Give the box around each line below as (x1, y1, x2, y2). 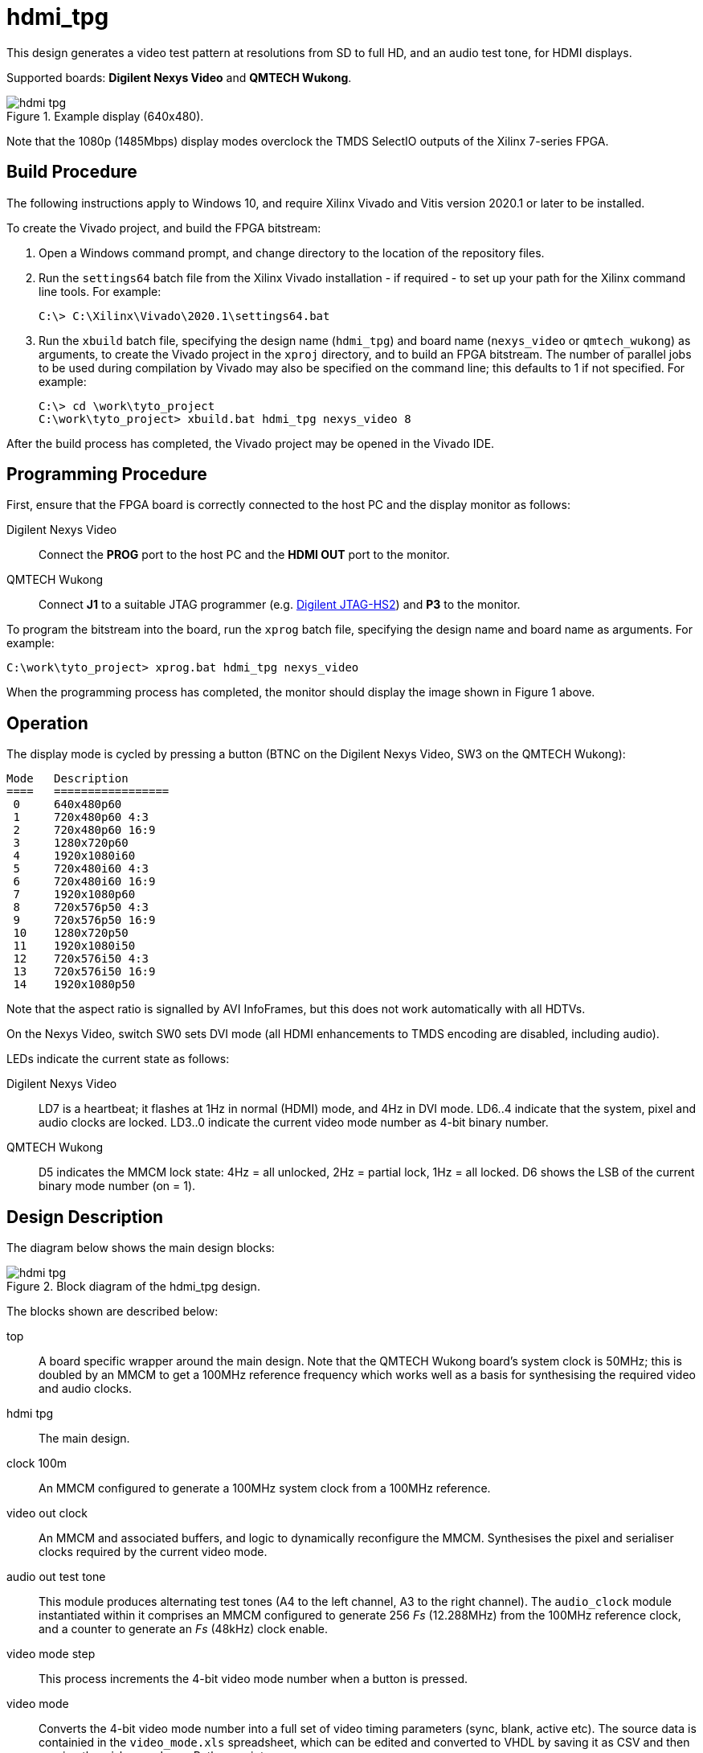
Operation (6, 712, 88, 733)
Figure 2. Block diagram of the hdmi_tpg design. (6, 1279, 260, 1294)
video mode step (6, 1647, 96, 1661)
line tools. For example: (39, 284, 161, 298)
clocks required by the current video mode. (39, 1545, 268, 1559)
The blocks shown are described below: (6, 1304, 219, 1319)
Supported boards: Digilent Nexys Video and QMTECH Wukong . (6, 70, 352, 84)
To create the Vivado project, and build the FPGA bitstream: (6, 220, 321, 235)
